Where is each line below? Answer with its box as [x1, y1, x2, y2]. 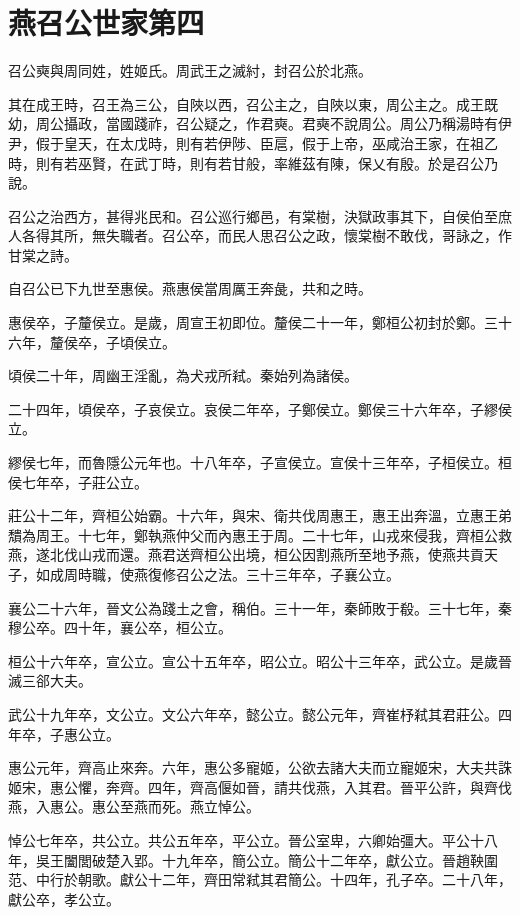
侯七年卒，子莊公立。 [8, 471, 148, 492]
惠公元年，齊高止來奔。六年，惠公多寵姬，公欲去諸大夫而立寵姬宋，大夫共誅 [8, 757, 512, 778]
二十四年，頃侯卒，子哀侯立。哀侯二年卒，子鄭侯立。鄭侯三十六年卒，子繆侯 [8, 398, 512, 419]
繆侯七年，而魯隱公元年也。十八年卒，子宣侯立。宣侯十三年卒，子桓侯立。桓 [8, 452, 512, 473]
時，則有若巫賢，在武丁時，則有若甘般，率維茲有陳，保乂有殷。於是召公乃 [8, 152, 498, 173]
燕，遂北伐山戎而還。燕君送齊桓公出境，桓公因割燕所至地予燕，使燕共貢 [8, 544, 484, 565]
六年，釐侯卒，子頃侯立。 [8, 331, 176, 352]
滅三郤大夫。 [8, 670, 92, 691]
